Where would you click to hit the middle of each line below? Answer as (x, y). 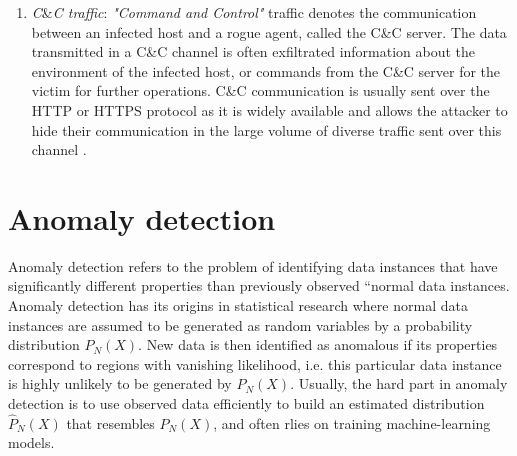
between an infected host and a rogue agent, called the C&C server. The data (269, 31)
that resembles (110, 422)
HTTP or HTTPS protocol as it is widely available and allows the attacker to (269, 109)
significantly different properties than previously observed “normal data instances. (259, 285)
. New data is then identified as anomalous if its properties (318, 344)
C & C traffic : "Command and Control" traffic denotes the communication (254, 12)
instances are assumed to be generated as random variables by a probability (240, 324)
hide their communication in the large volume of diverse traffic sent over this (266, 129)
